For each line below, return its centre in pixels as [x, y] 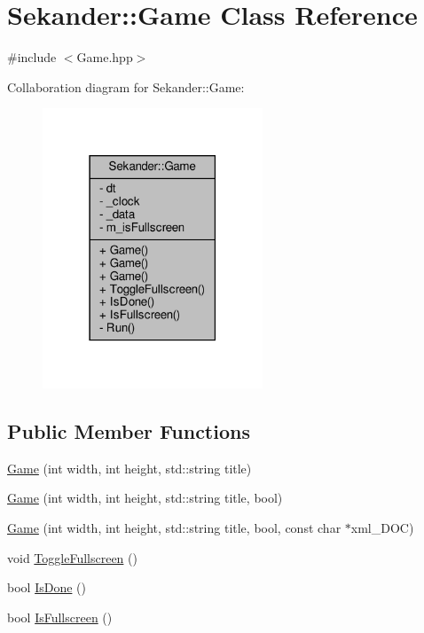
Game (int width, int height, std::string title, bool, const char [174, 528]
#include [32, 57]
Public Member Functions [129, 431]
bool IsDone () [47, 587]
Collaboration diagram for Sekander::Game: [126, 86]
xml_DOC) [382, 528]
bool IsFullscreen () [60, 617]
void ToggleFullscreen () [72, 557]
